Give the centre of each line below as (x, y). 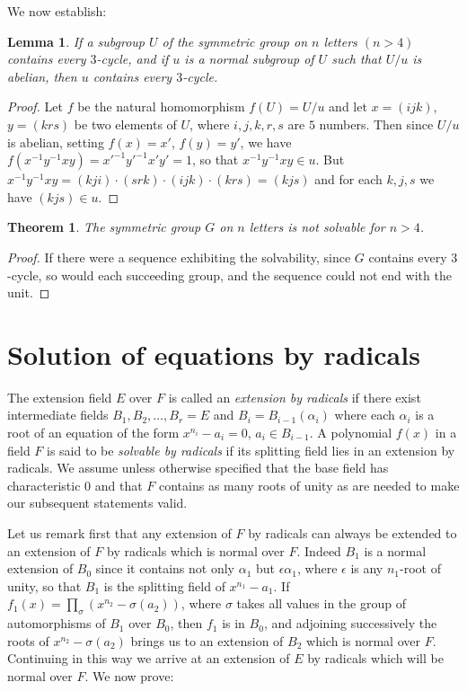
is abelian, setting (56, 142)
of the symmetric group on (234, 41)
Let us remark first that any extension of (119, 533)
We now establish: (57, 11)
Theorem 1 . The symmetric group (104, 227)
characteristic (44, 485)
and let (348, 106)
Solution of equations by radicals (214, 354)
